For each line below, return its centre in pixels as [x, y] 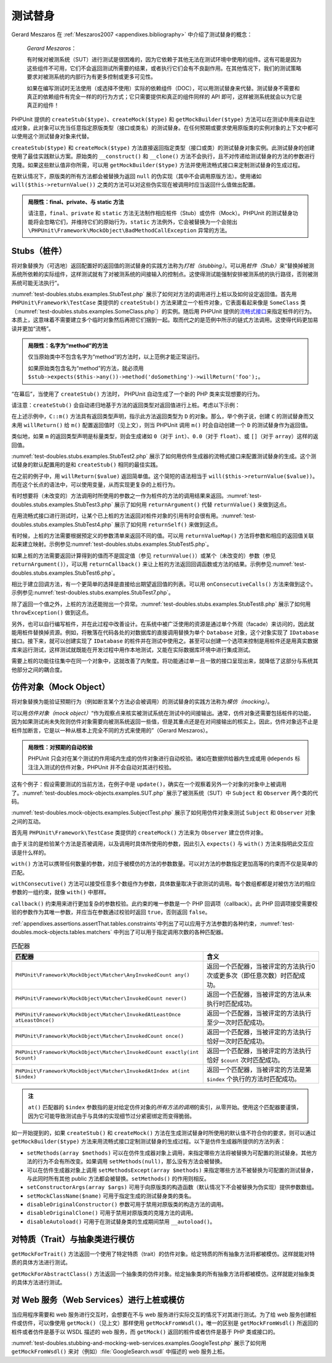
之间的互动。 [28, 821]
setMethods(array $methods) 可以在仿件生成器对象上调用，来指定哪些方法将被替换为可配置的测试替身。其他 [169, 1153]
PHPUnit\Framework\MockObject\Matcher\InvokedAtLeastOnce [98, 1014]
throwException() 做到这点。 [52, 613]
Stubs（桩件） [39, 251]
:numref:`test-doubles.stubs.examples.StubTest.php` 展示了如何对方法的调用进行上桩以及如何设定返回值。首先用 [154, 294]
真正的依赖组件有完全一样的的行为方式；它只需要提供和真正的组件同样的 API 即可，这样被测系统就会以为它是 [164, 96]
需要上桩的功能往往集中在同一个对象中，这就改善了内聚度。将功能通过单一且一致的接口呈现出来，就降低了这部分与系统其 [165, 661]
